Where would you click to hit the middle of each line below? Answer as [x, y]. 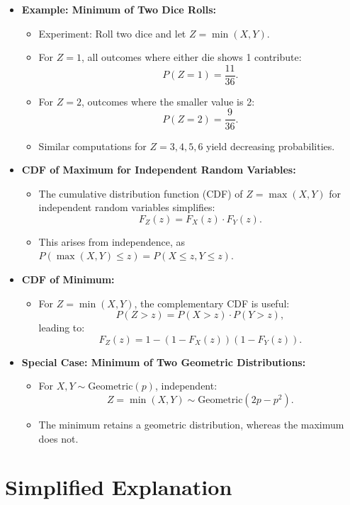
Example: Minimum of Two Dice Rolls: [119, 9]
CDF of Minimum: [68, 279]
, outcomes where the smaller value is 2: [168, 101]
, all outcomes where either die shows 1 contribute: [191, 57]
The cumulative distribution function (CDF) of [141, 193]
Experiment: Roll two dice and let [112, 33]
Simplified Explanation [119, 487]
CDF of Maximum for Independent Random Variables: [159, 170]
